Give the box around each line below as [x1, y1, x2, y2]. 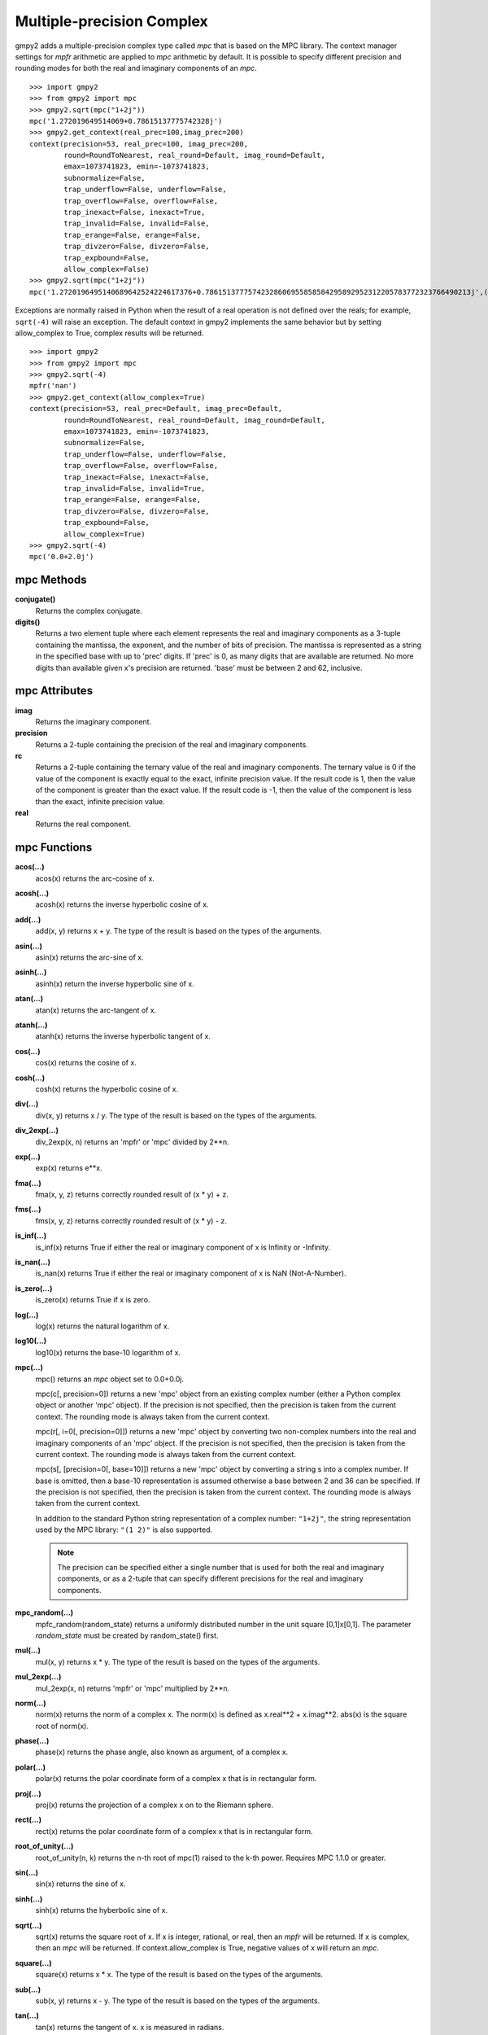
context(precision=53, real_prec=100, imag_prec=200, [29, 139, 248, 148]
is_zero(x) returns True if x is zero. [35, 1295, 150, 1305]
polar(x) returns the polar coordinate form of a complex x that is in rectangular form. [35, 1774, 317, 1783]
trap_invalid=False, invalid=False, [63, 219, 211, 228]
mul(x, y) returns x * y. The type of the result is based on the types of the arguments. [35, 1656, 320, 1666]
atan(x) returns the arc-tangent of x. [35, 1005, 157, 1015]
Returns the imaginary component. [35, 716, 152, 726]
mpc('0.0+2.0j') [29, 552, 94, 562]
